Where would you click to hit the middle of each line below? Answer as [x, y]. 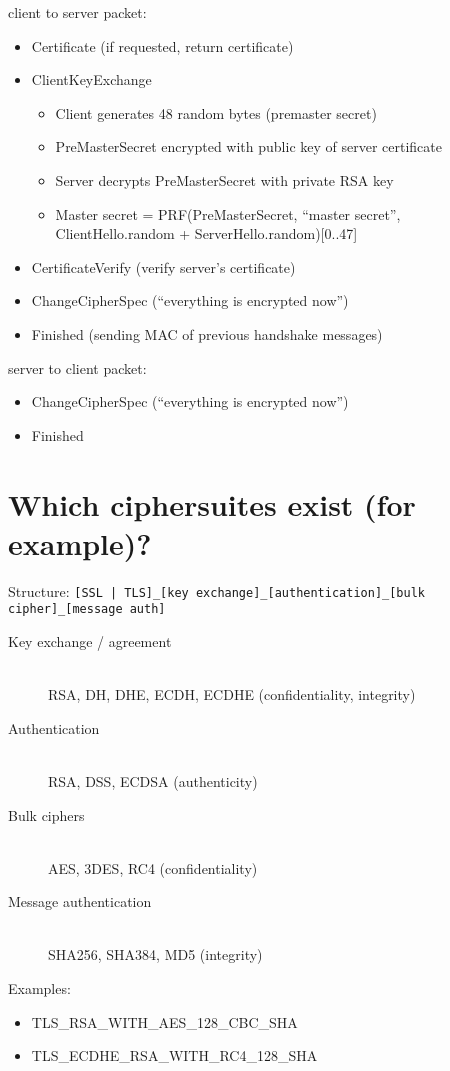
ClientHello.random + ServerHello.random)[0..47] [206, 233]
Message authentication [80, 901]
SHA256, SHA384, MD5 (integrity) [155, 954]
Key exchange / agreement [90, 640]
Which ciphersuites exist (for [212, 503]
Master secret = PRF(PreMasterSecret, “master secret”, [228, 213]
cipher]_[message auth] [87, 609]
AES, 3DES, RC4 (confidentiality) [153, 867]
